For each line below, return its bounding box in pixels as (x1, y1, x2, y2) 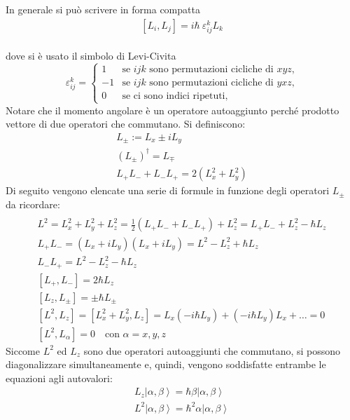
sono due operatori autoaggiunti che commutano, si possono (83, 343, 341, 358)
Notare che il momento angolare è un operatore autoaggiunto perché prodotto (6, 102, 339, 117)
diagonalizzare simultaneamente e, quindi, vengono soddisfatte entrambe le (6, 357, 326, 372)
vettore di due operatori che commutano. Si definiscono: (6, 116, 246, 131)
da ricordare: (6, 196, 60, 211)
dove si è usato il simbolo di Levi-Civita (6, 48, 176, 63)
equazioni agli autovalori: (6, 370, 113, 385)
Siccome (6, 343, 40, 358)
